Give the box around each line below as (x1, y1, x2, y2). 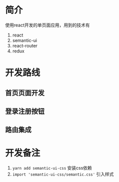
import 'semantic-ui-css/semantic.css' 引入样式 (12, 171, 114, 177)
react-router (12, 42, 38, 48)
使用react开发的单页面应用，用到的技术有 (5, 22, 90, 28)
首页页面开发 (5, 88, 45, 97)
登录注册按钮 (5, 107, 45, 115)
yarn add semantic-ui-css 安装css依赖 (12, 165, 92, 171)
